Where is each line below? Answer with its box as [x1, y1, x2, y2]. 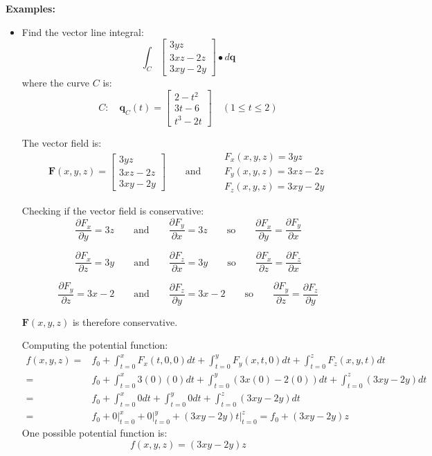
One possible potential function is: [21, 426, 168, 440]
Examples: [6, 1, 55, 15]
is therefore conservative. [72, 314, 178, 329]
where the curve [21, 75, 90, 90]
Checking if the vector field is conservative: [21, 203, 204, 218]
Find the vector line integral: [21, 24, 144, 39]
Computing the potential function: [21, 338, 168, 352]
